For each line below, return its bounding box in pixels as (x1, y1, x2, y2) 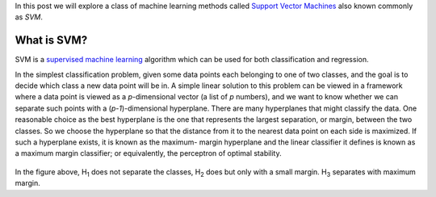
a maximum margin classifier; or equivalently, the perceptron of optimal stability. (15, 149, 282, 158)
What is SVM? (15, 33, 88, 48)
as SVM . (15, 12, 44, 22)
